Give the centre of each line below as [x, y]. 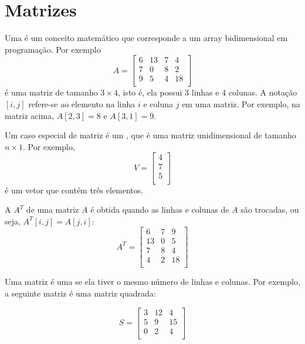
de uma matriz [52, 210]
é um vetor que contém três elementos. [74, 190]
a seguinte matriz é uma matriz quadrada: [80, 293]
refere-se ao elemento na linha [82, 104]
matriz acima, [30, 115]
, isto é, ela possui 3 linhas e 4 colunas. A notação [207, 92]
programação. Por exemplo [53, 49]
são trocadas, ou [270, 210]
